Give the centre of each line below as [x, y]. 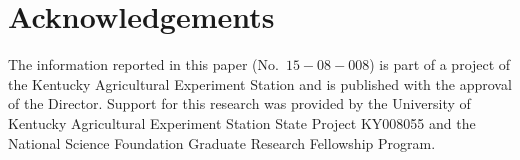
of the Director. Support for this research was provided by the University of [239, 103]
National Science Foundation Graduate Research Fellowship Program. [222, 142]
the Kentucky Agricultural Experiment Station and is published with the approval [260, 83]
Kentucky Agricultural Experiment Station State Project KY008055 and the [242, 122]
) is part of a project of [440, 64]
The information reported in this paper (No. [143, 64]
